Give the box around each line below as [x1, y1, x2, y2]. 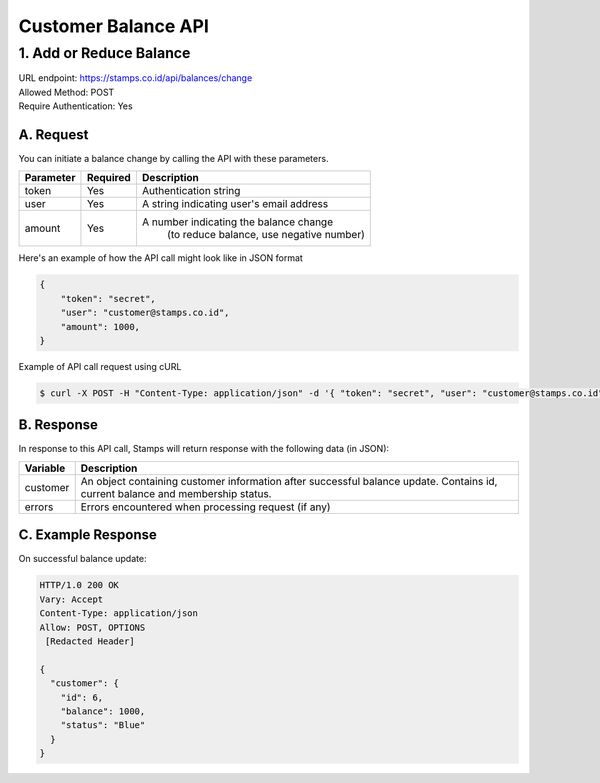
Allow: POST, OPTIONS [39, 621, 146, 633]
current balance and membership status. [80, 486, 272, 500]
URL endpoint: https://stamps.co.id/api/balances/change [18, 72, 253, 84]
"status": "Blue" [60, 720, 146, 731]
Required [86, 171, 132, 185]
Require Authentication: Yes [18, 100, 134, 112]
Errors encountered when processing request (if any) [80, 500, 331, 514]
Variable [24, 461, 66, 475]
